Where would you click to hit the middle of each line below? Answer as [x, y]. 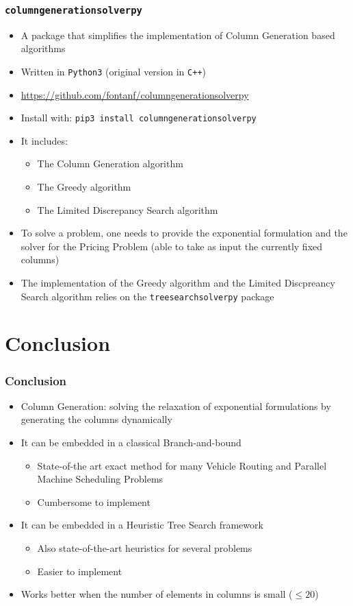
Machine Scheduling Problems [100, 479]
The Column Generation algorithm [110, 163]
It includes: [44, 140]
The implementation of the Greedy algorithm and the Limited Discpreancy [178, 283]
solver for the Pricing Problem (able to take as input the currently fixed [172, 246]
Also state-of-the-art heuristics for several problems [145, 548]
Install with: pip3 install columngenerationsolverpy [139, 118]
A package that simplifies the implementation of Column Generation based [178, 35]
